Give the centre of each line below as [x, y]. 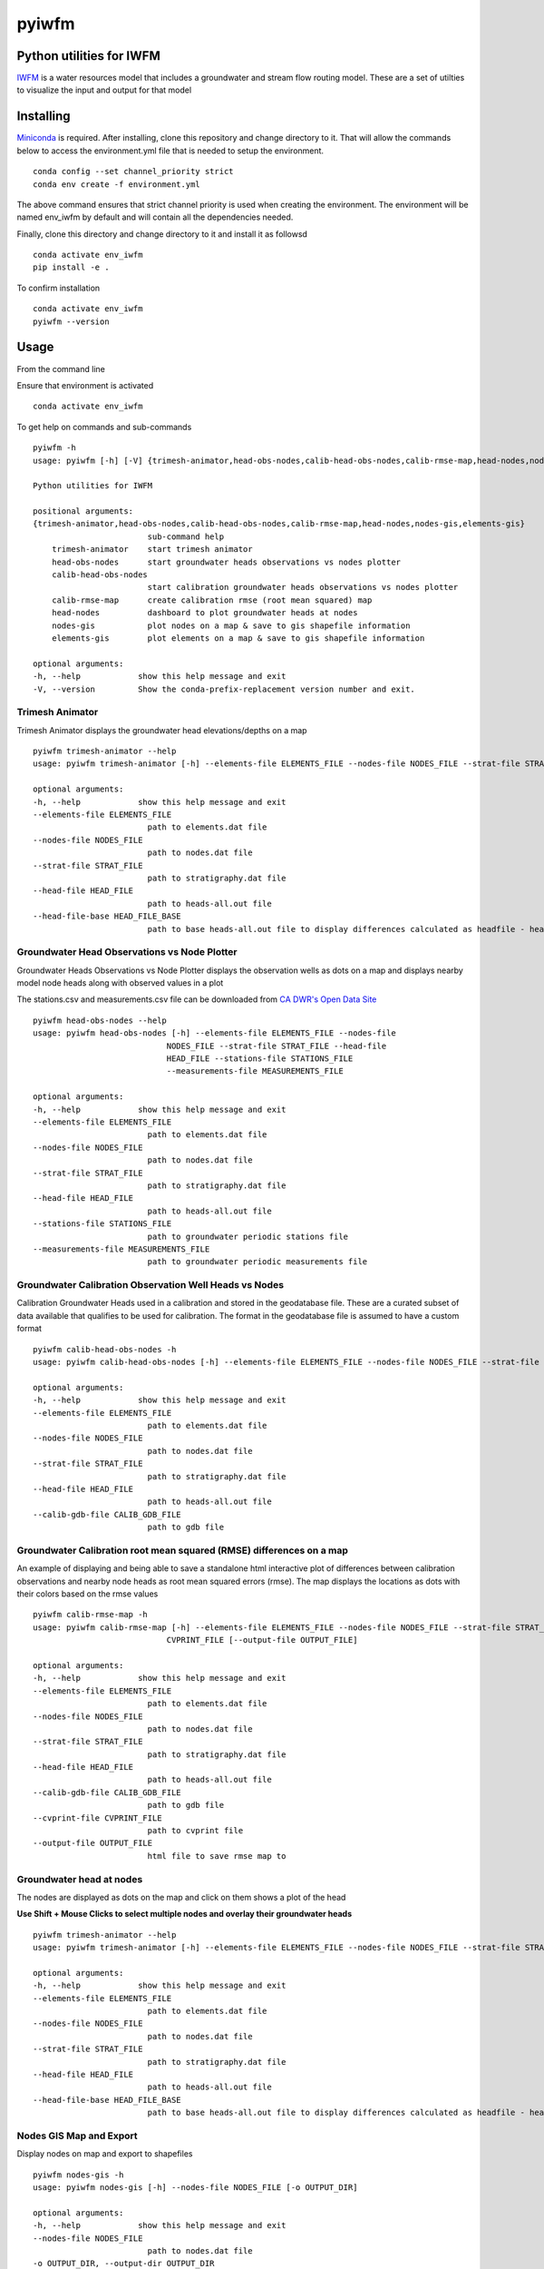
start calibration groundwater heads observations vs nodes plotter [303, 587]
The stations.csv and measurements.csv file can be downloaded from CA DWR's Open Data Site [197, 999]
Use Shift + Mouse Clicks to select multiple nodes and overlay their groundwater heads [185, 1914]
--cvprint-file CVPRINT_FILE [97, 1818]
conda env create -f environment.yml [117, 184]
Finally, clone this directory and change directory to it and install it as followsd [162, 234]
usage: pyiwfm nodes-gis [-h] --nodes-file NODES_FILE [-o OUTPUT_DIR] [195, 2188]
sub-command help [186, 536]
